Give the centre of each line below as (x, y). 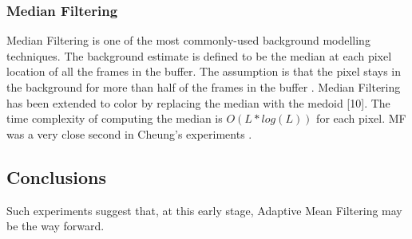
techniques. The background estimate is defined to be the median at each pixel (199, 55)
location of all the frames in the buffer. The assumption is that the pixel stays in (204, 71)
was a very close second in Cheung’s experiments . (129, 133)
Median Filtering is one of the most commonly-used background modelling (188, 40)
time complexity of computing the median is (115, 118)
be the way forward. (55, 226)
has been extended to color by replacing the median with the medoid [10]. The (198, 102)
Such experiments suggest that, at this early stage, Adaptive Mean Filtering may (204, 210)
